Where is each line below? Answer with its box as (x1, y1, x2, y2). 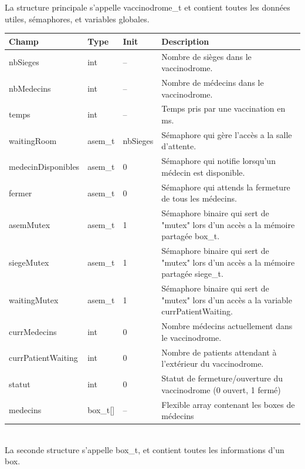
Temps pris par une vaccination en (161, 102, 286, 115)
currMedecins (9, 326, 57, 338)
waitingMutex (9, 293, 59, 306)
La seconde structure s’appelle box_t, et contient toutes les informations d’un (5, 443, 284, 455)
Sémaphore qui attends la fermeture (161, 180, 290, 193)
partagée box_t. (161, 230, 220, 242)
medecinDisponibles (9, 160, 80, 173)
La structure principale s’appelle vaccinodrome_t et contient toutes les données (5, 1, 290, 13)
